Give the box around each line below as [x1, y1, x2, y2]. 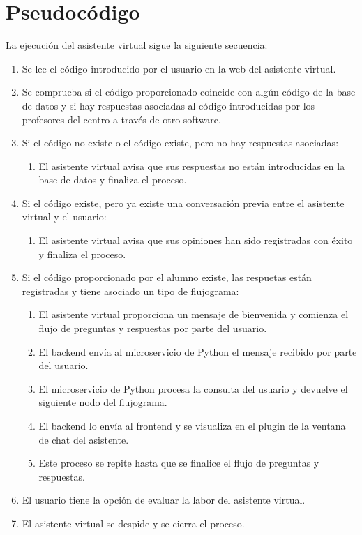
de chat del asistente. [38, 432, 129, 446]
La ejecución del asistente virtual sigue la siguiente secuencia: [6, 38, 268, 52]
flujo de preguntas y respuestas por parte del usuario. [38, 321, 267, 336]
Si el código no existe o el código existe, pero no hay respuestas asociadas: [22, 135, 339, 150]
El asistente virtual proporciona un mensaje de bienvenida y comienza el [38, 307, 349, 322]
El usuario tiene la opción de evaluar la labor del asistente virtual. [22, 492, 306, 507]
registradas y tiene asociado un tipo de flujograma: [22, 283, 239, 298]
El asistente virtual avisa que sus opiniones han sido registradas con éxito [38, 233, 353, 248]
